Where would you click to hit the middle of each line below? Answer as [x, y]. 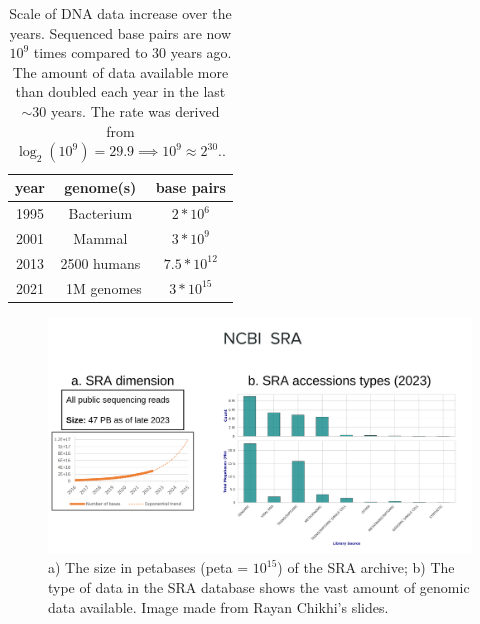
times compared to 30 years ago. [132, 52]
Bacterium [100, 213]
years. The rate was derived [135, 110]
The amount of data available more [120, 71]
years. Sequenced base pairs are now [120, 32]
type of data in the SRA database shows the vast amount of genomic [259, 587]
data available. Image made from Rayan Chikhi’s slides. [218, 606]
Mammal [100, 237]
